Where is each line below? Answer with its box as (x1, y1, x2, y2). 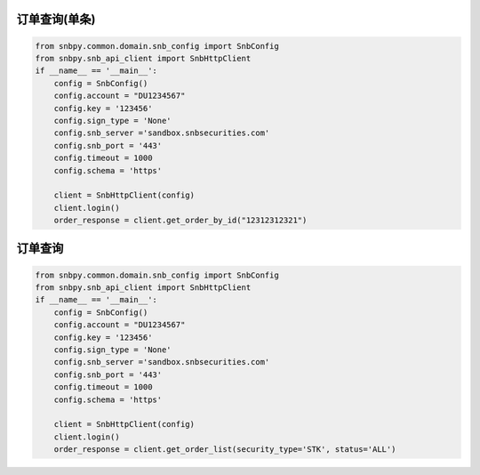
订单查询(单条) (16, 12, 96, 27)
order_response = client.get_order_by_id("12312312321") (53, 215, 308, 226)
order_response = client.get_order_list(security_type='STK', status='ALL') (53, 445, 396, 455)
